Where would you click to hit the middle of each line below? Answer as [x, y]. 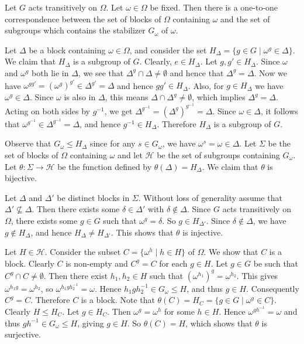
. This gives [257, 275]
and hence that [197, 72]
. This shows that [142, 232]
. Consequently [273, 288]
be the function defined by [105, 166]
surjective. [23, 334]
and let [130, 154]
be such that [276, 263]
